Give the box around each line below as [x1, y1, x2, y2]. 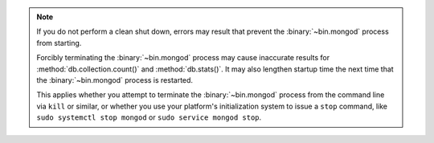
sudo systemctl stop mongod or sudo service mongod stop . [36, 112, 262, 122]
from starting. [36, 38, 82, 47]
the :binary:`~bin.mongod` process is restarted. [36, 75, 193, 84]
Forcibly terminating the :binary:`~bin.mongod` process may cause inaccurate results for [36, 53, 330, 63]
